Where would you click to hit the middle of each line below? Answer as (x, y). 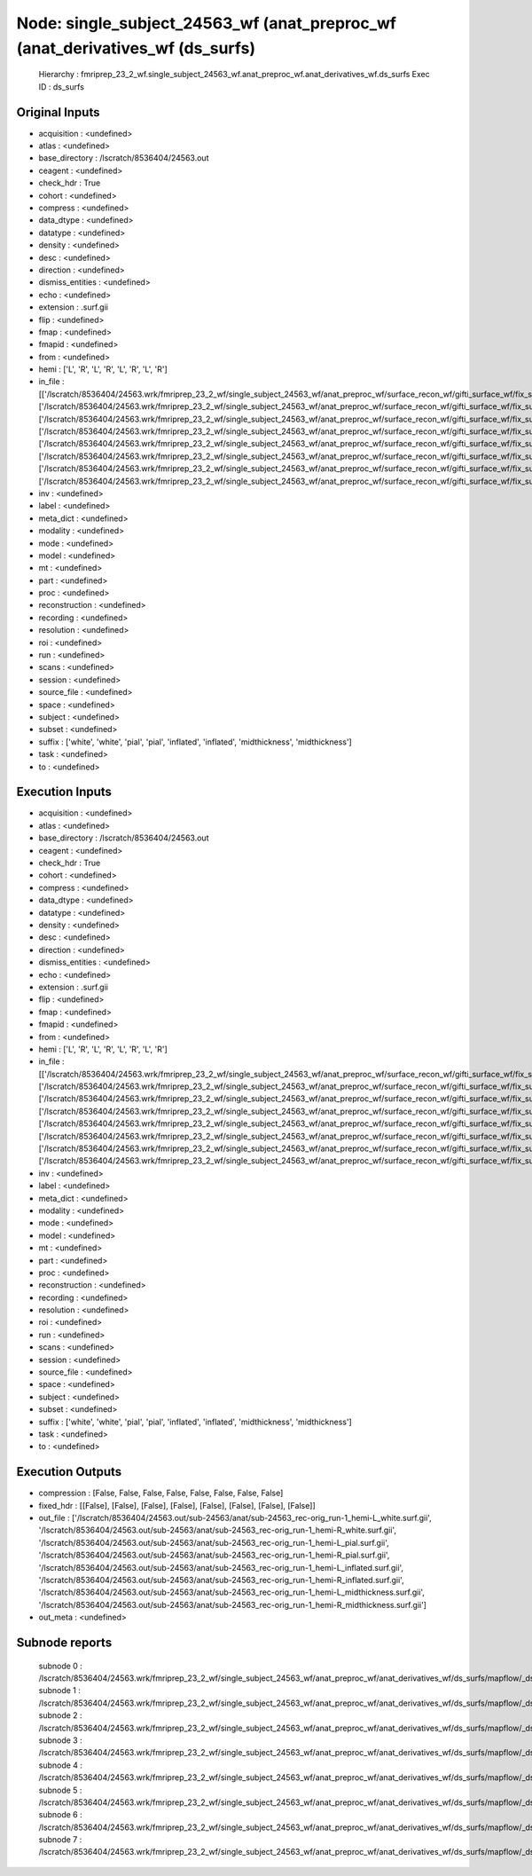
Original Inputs (58, 112)
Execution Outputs (69, 1472)
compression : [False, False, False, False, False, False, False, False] (161, 1493)
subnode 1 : (60, 1691)
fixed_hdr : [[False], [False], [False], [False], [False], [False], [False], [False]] (177, 1505)
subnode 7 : (60, 1840)
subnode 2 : (61, 1715)
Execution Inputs (64, 792)
